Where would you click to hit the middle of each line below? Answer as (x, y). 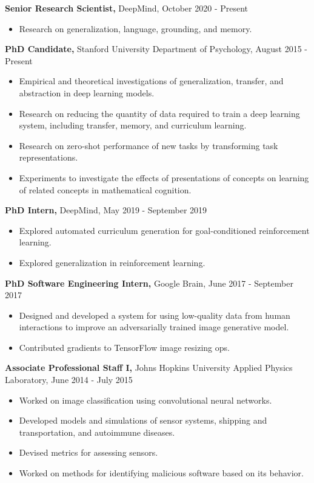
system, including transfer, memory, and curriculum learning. (133, 125)
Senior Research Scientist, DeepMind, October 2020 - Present (127, 8)
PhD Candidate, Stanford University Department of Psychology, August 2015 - (156, 49)
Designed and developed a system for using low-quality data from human (155, 315)
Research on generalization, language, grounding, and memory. (135, 28)
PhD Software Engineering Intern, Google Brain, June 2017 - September (149, 283)
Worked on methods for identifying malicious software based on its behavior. (161, 473)
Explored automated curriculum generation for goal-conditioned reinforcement (164, 230)
